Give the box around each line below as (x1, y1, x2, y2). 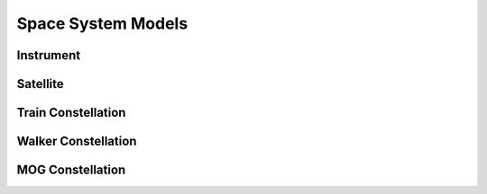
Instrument (16, 48, 81, 63)
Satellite (16, 76, 65, 92)
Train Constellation (16, 105, 126, 120)
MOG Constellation (16, 163, 126, 178)
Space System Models (16, 13, 188, 33)
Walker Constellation (16, 134, 137, 149)
